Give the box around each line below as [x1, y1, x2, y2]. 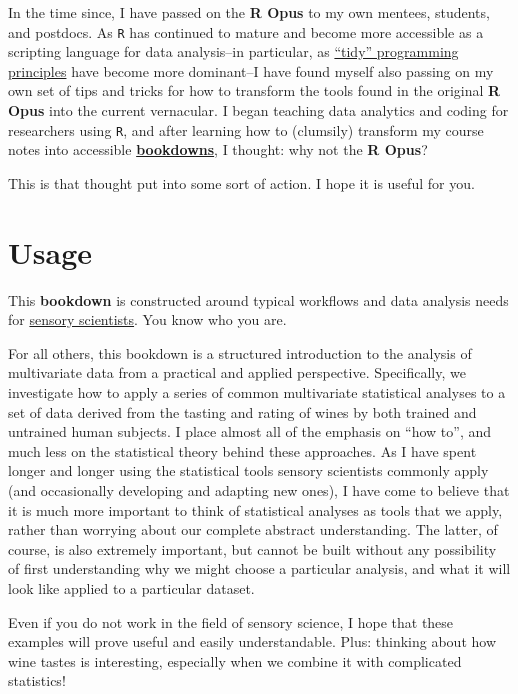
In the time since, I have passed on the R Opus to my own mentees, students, [8, 2, 490, 22]
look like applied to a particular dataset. [8, 577, 255, 598]
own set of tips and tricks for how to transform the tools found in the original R [8, 80, 501, 101]
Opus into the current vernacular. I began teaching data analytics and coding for [8, 100, 509, 121]
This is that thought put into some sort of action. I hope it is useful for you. [8, 172, 475, 193]
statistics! [8, 670, 66, 691]
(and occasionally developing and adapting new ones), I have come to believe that [8, 479, 510, 500]
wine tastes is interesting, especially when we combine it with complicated [8, 650, 462, 671]
